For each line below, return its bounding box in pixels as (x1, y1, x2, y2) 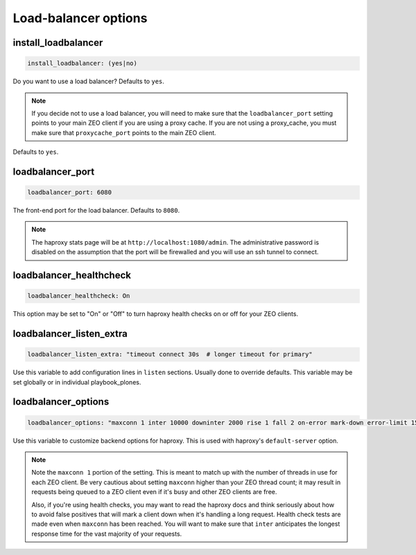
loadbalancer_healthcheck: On (27, 292, 130, 300)
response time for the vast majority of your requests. (31, 529, 182, 538)
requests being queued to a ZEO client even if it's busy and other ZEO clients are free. (31, 488, 277, 496)
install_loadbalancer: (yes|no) (27, 60, 138, 67)
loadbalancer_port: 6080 (27, 188, 112, 197)
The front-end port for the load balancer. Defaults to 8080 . (12, 206, 180, 215)
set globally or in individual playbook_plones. (12, 378, 141, 386)
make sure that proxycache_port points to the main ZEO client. (31, 128, 216, 136)
